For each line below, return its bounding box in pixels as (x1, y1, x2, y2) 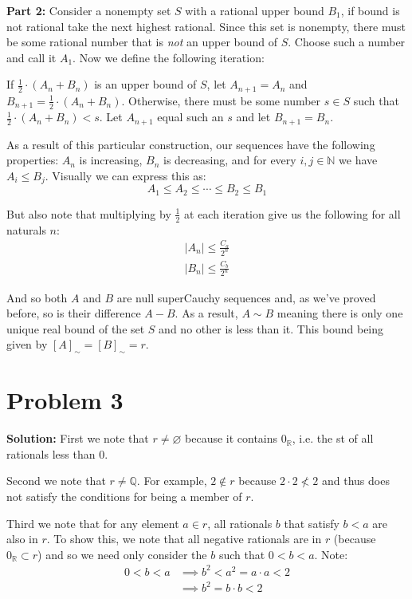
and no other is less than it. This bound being (159, 320, 384, 337)
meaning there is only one (277, 305, 403, 321)
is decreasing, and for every (163, 152, 296, 168)
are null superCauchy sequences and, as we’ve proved (116, 289, 376, 305)
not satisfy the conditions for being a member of (6, 487, 242, 504)
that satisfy (284, 514, 339, 531)
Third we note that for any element (6, 514, 179, 531)
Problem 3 (6, 384, 124, 416)
